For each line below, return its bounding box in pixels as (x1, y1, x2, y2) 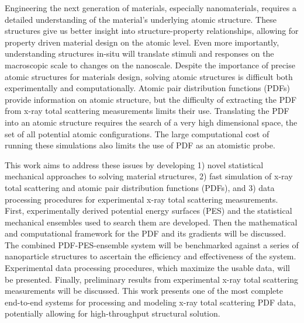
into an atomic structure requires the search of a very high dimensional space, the (5, 116, 298, 128)
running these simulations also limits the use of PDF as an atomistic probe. (5, 139, 275, 151)
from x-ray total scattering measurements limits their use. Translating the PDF (5, 105, 289, 117)
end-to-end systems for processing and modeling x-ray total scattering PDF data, (5, 296, 296, 308)
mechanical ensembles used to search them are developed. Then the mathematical (5, 216, 298, 228)
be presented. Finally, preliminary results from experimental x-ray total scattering (5, 273, 299, 285)
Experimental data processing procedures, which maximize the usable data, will (5, 262, 290, 274)
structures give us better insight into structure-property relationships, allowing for (5, 25, 299, 37)
